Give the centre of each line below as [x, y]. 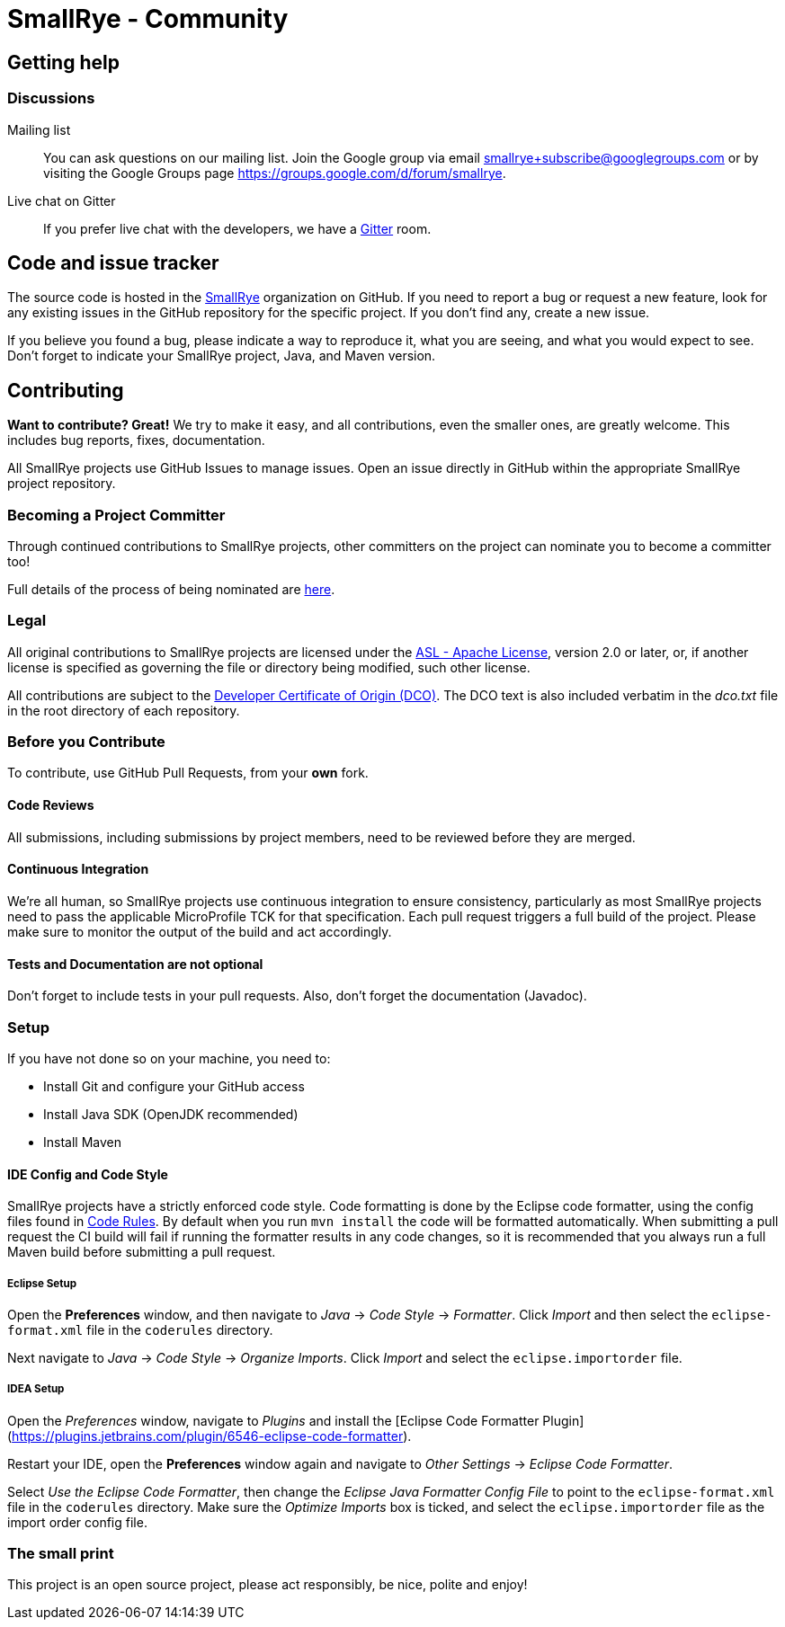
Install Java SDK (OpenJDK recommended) [171, 1114]
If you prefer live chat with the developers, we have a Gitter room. [237, 228]
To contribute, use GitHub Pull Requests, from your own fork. [188, 773]
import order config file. [77, 1522]
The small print [61, 1554]
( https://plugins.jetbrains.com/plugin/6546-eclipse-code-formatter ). [210, 1436]
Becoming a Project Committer [116, 515]
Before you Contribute [86, 742]
